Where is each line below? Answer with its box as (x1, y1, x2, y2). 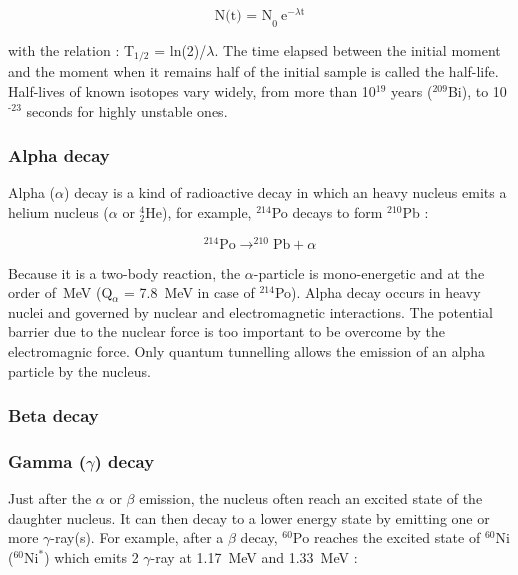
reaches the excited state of (314, 527, 481, 548)
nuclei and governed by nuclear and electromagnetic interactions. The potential (8, 301, 493, 322)
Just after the (8, 488, 92, 509)
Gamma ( (8, 448, 87, 473)
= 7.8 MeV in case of (124, 282, 255, 303)
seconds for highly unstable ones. (26, 100, 228, 121)
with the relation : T (8, 39, 135, 60)
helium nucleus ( (8, 201, 109, 222)
